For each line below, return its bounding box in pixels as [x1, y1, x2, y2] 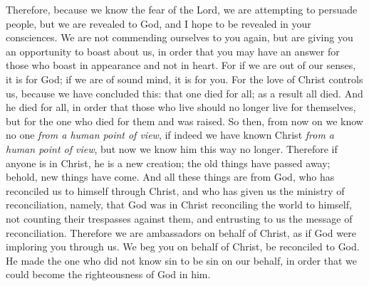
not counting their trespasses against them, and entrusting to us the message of [6, 211, 353, 226]
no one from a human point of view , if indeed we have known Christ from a [6, 127, 334, 142]
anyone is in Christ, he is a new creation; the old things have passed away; [6, 155, 331, 170]
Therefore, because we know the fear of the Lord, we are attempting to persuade [6, 2, 358, 16]
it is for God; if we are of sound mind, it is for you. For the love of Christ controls [6, 71, 363, 86]
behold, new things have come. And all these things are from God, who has [6, 169, 335, 184]
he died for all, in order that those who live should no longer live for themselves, [6, 100, 356, 115]
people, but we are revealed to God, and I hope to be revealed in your [6, 16, 311, 31]
